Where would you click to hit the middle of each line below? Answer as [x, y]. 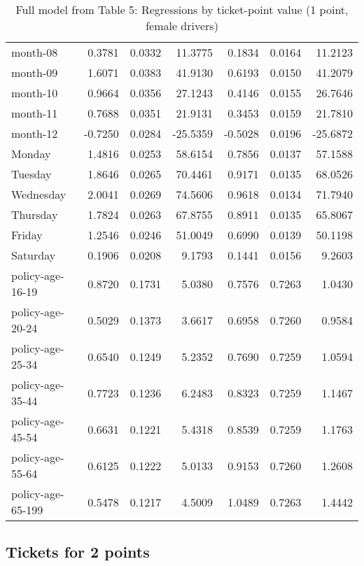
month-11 [35, 113]
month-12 [35, 133]
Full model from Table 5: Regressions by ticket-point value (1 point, [182, 9]
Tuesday [31, 174]
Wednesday [39, 194]
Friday [27, 235]
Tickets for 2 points [78, 552]
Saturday [34, 255]
